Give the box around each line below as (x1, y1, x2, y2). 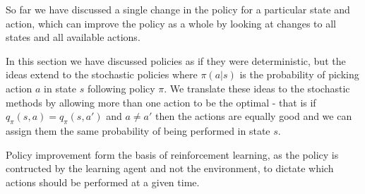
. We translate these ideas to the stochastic (164, 80, 350, 95)
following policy (87, 80, 155, 95)
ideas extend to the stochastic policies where (6, 67, 198, 82)
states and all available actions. (6, 30, 140, 44)
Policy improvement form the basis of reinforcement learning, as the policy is (6, 147, 339, 162)
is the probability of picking (239, 67, 359, 82)
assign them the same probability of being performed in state (6, 123, 270, 138)
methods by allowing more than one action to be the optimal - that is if (6, 95, 316, 109)
